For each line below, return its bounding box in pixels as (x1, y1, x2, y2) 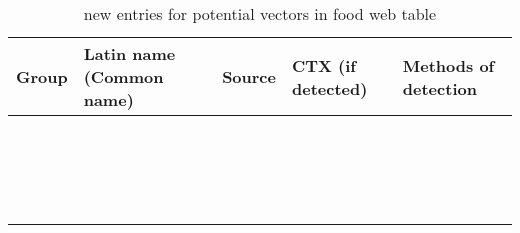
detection (402, 76, 477, 100)
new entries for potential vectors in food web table (83, 2, 437, 25)
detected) (291, 76, 368, 100)
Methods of (402, 53, 495, 77)
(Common (83, 65, 164, 88)
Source (222, 65, 276, 88)
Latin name (83, 42, 176, 65)
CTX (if (291, 53, 356, 77)
